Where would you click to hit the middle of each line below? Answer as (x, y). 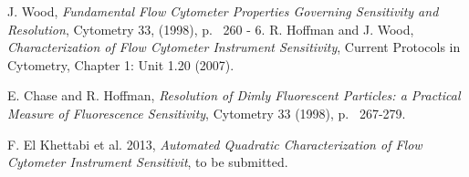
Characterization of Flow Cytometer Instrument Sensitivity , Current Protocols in (234, 47)
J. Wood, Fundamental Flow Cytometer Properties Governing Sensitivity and (223, 11)
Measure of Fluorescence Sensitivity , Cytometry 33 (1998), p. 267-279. (207, 113)
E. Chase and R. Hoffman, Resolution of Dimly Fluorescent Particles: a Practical (234, 95)
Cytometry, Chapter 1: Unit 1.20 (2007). (121, 64)
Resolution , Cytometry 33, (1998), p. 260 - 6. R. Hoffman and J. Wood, (211, 29)
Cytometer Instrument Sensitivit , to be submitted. (148, 162)
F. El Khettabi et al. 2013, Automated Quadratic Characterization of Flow (215, 144)
